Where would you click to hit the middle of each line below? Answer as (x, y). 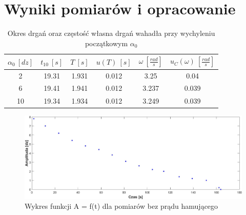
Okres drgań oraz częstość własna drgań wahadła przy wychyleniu (111, 33)
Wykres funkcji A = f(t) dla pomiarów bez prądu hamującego (121, 206)
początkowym (106, 43)
